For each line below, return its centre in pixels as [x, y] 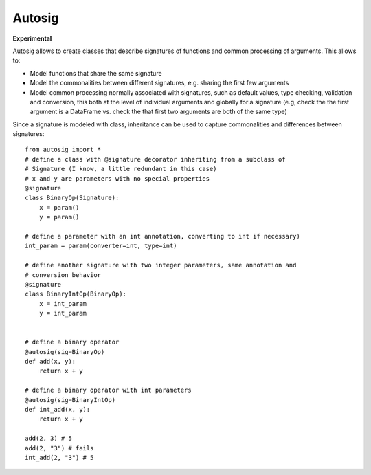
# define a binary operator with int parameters [108, 390]
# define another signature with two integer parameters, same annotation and [161, 265]
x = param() [59, 207]
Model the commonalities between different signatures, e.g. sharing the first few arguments [159, 83]
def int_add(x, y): [58, 409]
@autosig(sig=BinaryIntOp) [70, 400]
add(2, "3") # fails [59, 448]
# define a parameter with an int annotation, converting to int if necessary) [162, 236]
